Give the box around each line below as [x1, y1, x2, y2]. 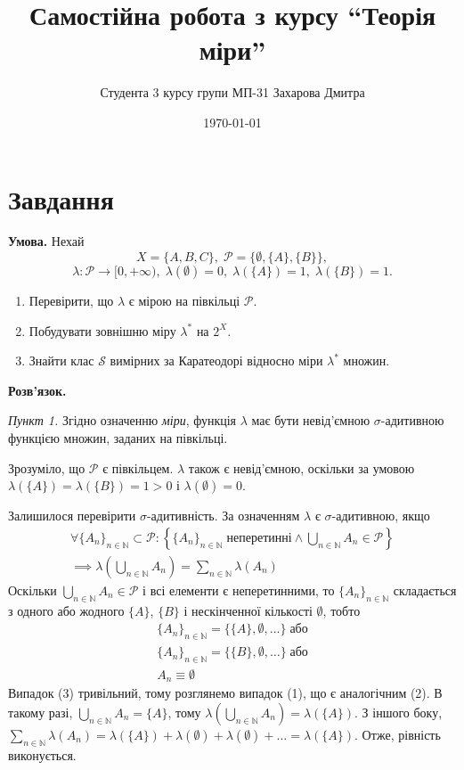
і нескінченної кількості [183, 601, 313, 619]
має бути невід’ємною [251, 411, 370, 430]
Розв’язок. [8, 381, 67, 399]
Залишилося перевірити [8, 506, 136, 525]
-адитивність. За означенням [146, 506, 300, 525]
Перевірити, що [28, 291, 114, 310]
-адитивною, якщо [331, 506, 430, 525]
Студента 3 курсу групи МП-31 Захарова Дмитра [100, 83, 365, 102]
